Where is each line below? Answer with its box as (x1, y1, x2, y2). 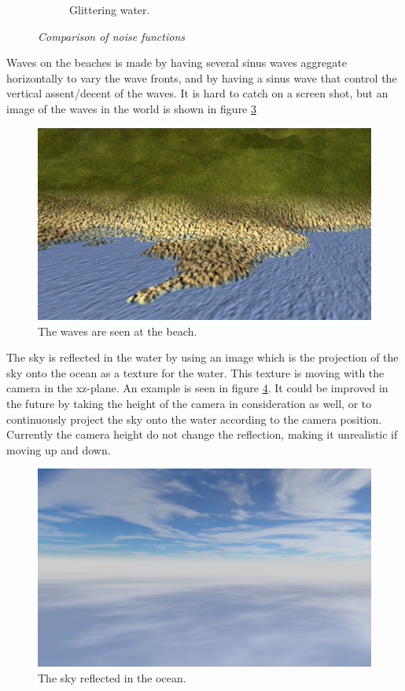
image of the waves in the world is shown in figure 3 (6, 100, 256, 116)
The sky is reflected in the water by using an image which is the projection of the (6, 349, 399, 366)
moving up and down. (6, 441, 111, 458)
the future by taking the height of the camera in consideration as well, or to (6, 395, 372, 412)
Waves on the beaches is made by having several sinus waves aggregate (6, 54, 347, 71)
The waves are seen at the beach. (38, 322, 197, 339)
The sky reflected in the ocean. (38, 670, 186, 686)
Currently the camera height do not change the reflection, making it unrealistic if (6, 426, 398, 443)
